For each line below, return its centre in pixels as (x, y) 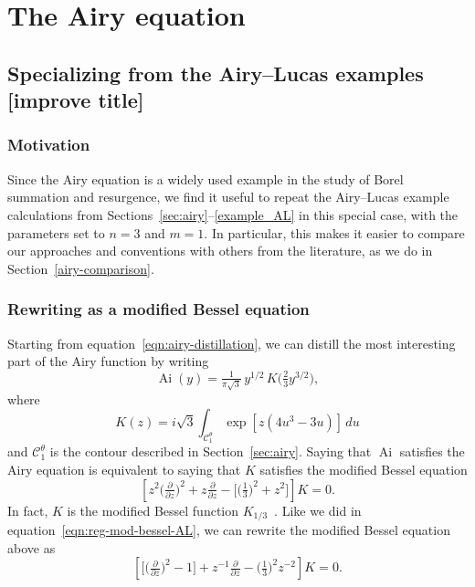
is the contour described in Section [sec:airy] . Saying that (211, 451)
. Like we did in (318, 510)
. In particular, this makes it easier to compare (334, 232)
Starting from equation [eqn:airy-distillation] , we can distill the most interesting (232, 343)
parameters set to (56, 232)
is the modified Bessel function (153, 510)
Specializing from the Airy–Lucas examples (216, 73)
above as (32, 547)
